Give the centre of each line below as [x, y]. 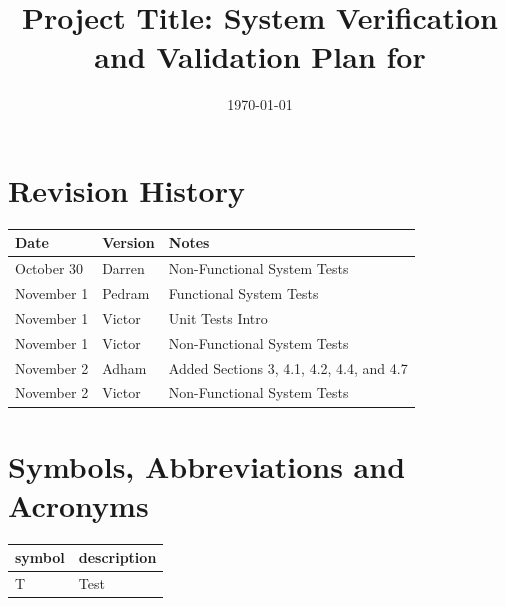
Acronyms [78, 504]
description [117, 557]
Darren [123, 268]
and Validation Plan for [260, 56]
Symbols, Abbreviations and [207, 465]
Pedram [126, 293]
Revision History [126, 189]
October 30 [49, 268]
